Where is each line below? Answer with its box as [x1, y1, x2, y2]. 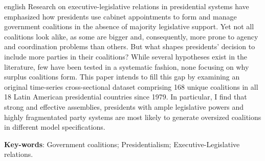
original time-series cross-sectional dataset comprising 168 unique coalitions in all [4, 81, 258, 92]
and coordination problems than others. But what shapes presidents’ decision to [4, 41, 255, 52]
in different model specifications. [4, 122, 105, 132]
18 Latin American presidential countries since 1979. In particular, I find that [4, 91, 247, 102]
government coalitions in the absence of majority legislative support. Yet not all [4, 21, 254, 32]
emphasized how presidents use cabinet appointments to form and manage [4, 11, 237, 22]
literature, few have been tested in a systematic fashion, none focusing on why [4, 61, 249, 72]
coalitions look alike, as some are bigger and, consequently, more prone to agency [4, 31, 258, 42]
